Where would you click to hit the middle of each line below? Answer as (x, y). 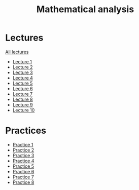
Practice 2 (23, 150)
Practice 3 (23, 155)
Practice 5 (23, 166)
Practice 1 (23, 144)
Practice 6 (23, 171)
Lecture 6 (23, 88)
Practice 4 (23, 161)
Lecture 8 (23, 99)
